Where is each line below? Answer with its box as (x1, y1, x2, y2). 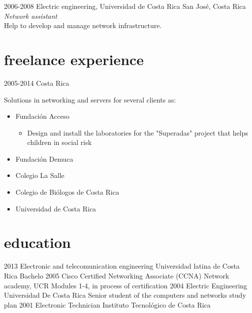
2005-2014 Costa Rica (4, 77, 69, 88)
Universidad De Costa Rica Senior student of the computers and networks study (4, 290, 246, 300)
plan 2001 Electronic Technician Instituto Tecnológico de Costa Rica (4, 299, 211, 310)
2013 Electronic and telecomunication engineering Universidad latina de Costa (4, 261, 240, 271)
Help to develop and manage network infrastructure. (4, 20, 162, 31)
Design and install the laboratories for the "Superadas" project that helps (27, 127, 248, 138)
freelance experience (4, 49, 144, 69)
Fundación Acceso (15, 111, 69, 121)
